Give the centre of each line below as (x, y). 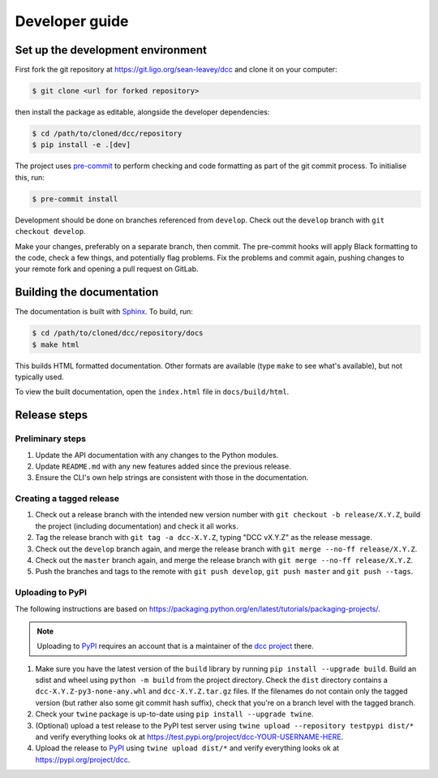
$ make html (56, 344)
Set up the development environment (111, 50)
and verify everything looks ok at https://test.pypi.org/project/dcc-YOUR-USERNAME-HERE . (189, 737)
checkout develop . (50, 231)
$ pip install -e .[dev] (82, 145)
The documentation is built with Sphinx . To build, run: (104, 312)
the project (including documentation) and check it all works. (137, 526)
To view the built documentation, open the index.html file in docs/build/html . (152, 392)
